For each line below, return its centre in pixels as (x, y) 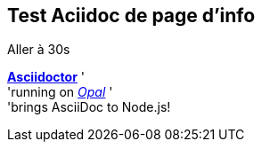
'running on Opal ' (60, 92)
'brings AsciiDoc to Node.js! (89, 107)
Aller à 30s (39, 50)
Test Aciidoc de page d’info (131, 16)
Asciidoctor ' (46, 77)
